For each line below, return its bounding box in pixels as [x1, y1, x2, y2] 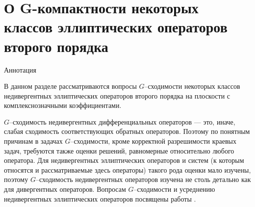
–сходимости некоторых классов [144, 81, 240, 91]
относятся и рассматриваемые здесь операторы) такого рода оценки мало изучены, [4, 164, 251, 175]
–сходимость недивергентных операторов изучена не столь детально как [35, 174, 251, 184]
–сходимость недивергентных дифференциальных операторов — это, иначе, [9, 116, 235, 127]
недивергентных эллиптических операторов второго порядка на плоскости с [4, 90, 230, 101]
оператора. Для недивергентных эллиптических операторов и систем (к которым [4, 155, 244, 165]
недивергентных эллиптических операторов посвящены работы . [4, 193, 196, 204]
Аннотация [4, 64, 36, 75]
